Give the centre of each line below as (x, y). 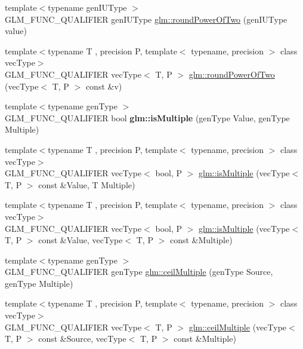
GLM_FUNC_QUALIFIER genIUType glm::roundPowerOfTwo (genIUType (146, 19)
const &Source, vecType (82, 339)
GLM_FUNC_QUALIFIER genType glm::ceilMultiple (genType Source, (139, 272)
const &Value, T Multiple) (87, 184)
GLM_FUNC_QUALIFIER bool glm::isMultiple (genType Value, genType (147, 117)
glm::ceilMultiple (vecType (238, 327)
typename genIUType (87, 7)
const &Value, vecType (81, 240)
